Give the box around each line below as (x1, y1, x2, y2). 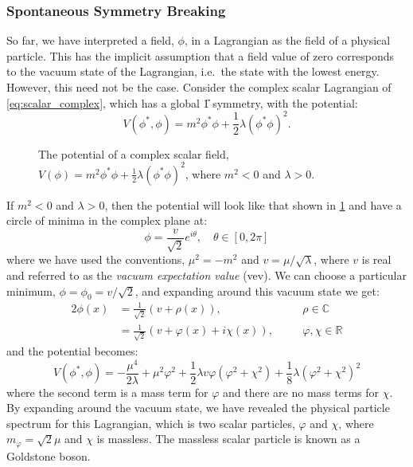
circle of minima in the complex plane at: (6, 212, 208, 229)
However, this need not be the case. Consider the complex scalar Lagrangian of (6, 79, 392, 95)
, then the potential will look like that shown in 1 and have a (104, 196, 402, 213)
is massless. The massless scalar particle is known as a (96, 430, 360, 447)
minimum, (6, 282, 56, 299)
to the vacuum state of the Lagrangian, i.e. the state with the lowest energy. (6, 63, 380, 80)
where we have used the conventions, (6, 251, 185, 268)
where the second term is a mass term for (6, 383, 208, 400)
